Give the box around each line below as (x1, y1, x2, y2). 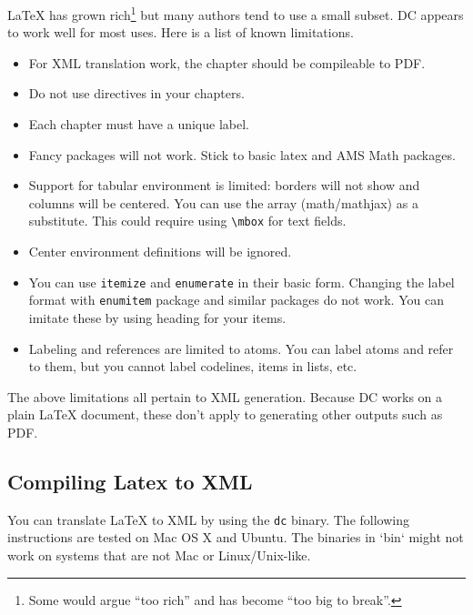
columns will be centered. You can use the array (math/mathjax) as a (28, 193, 418, 212)
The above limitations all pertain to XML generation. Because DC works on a (7, 387, 443, 406)
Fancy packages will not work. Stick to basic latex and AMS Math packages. (28, 145, 456, 164)
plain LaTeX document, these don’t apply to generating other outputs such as (7, 405, 443, 424)
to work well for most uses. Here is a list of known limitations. (7, 23, 354, 42)
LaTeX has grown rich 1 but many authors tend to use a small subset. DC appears (7, 3, 464, 24)
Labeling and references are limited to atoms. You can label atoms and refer (28, 338, 454, 358)
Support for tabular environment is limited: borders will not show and (28, 176, 420, 195)
